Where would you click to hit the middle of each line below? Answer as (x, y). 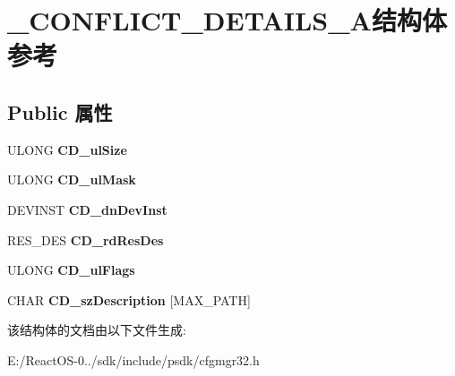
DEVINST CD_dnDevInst (87, 209)
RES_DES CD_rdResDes (86, 239)
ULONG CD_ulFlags (71, 270)
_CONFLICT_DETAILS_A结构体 (227, 20)
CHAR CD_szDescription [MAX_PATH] (129, 299)
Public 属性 (60, 111)
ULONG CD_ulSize (67, 149)
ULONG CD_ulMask (72, 179)
